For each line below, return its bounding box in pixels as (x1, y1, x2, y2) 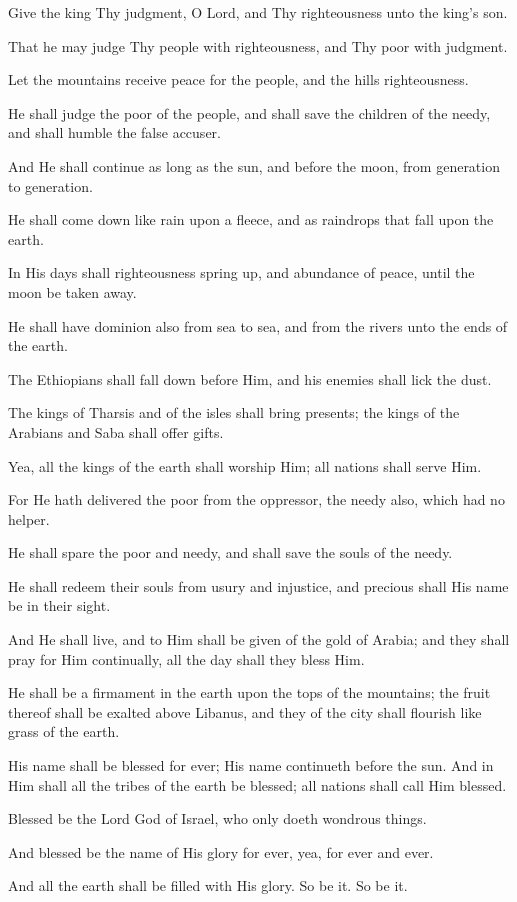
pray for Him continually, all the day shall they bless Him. (8, 648, 365, 669)
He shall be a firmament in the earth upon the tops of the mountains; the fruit (8, 682, 491, 703)
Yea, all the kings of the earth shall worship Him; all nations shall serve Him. (8, 455, 482, 476)
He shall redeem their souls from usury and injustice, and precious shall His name (8, 575, 509, 596)
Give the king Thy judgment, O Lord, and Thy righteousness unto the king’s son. (8, 2, 508, 22)
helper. (8, 508, 50, 529)
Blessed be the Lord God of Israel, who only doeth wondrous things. (8, 808, 427, 829)
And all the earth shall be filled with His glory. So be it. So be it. (8, 875, 408, 896)
